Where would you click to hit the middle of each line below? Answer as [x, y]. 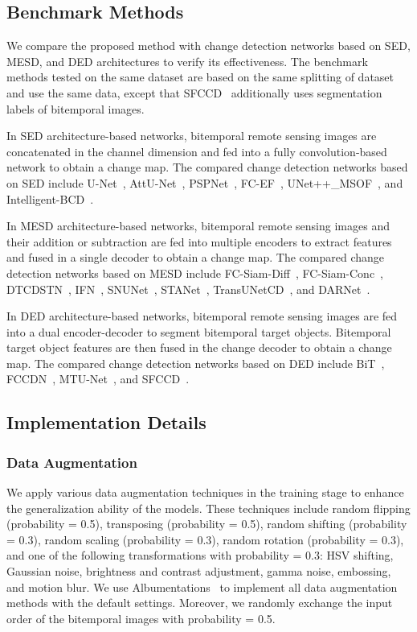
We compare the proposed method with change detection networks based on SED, [208, 45]
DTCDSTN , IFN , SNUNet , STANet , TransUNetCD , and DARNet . [188, 289]
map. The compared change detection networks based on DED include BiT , [196, 363]
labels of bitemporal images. [76, 108]
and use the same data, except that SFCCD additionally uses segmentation [194, 92]
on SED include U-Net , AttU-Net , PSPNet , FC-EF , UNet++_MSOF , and [205, 182]
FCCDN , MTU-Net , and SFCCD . [98, 379]
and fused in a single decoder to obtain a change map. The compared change [195, 257]
